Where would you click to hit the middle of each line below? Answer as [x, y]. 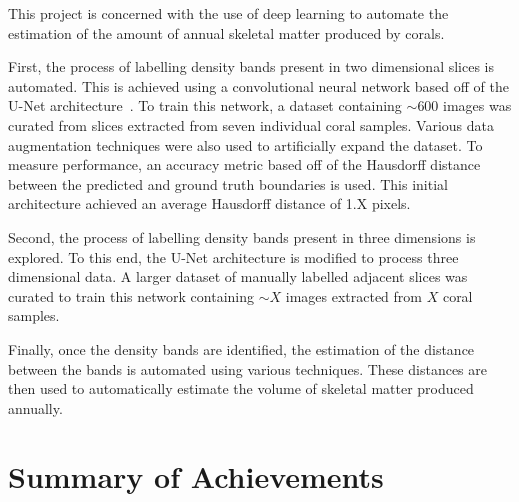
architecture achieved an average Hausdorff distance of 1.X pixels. [209, 203]
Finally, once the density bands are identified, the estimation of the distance [241, 348]
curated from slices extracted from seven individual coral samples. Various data [251, 124]
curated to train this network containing [131, 295]
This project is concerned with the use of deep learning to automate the [228, 13]
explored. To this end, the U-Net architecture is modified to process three [233, 256]
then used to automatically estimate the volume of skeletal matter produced [241, 388]
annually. [35, 407]
